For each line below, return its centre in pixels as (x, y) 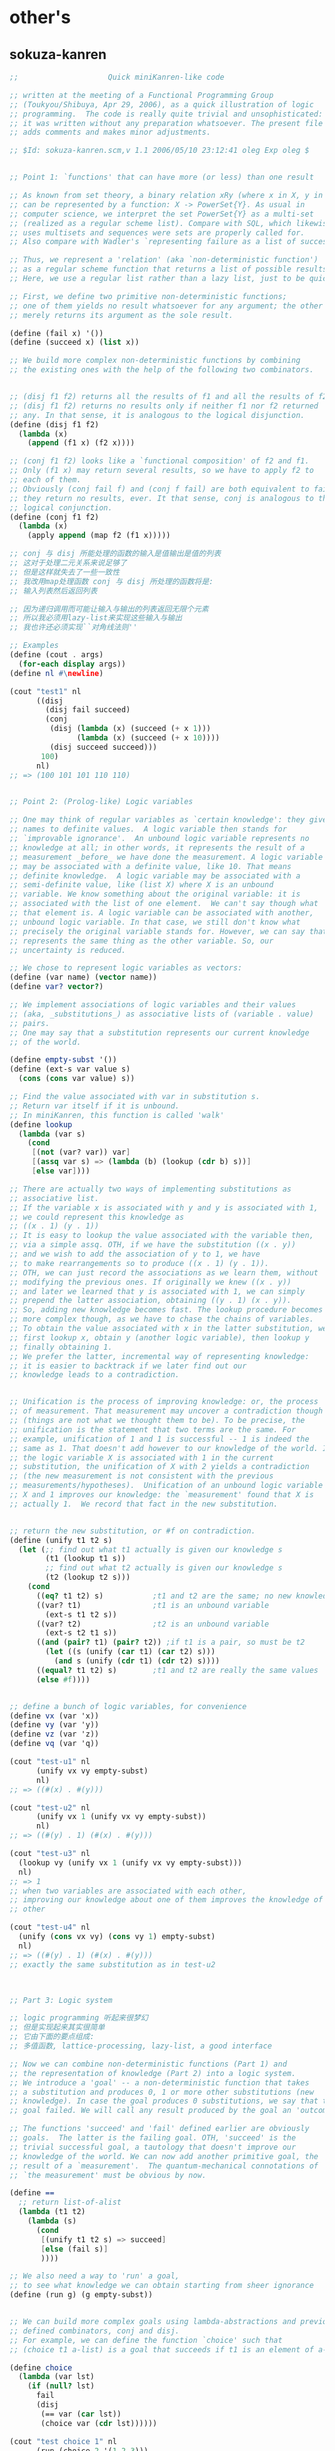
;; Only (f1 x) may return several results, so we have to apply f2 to (161, 471)
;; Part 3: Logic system (61, 2000)
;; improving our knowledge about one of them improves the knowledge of (166, 1900)
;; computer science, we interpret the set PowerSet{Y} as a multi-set (161, 214)
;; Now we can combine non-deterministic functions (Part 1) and (148, 2064)
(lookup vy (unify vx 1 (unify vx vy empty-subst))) (130, 1862)
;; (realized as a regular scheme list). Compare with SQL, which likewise (170, 223)
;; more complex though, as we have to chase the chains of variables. (161, 1319)
